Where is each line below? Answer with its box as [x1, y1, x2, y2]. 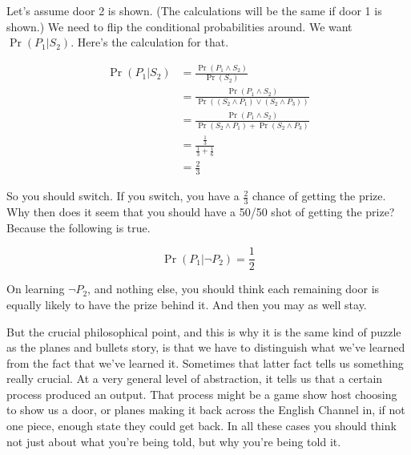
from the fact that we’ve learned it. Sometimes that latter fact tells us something [6, 354, 404, 371]
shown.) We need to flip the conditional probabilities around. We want [6, 18, 353, 34]
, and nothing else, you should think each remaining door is [87, 280, 380, 297]
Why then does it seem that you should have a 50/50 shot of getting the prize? [6, 203, 395, 220]
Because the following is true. [6, 219, 151, 236]
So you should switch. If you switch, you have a [6, 187, 240, 204]
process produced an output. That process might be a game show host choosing [6, 385, 397, 402]
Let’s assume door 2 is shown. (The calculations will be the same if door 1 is [6, 2, 382, 18]
